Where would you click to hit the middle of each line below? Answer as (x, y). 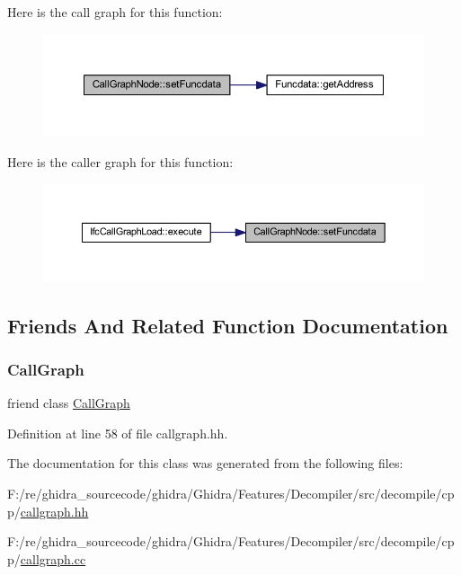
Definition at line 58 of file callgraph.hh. (118, 433)
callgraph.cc (53, 558)
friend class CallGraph (69, 403)
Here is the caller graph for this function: (120, 161)
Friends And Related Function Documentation (228, 325)
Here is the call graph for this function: (115, 12)
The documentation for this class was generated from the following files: (205, 463)
